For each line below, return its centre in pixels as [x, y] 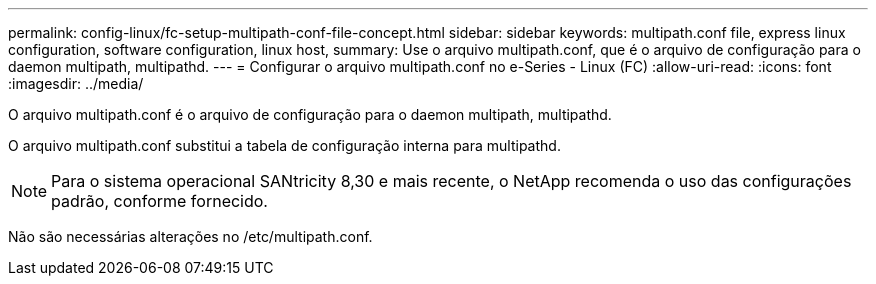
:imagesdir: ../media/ [76, 83]
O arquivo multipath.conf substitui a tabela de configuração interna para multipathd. [284, 145]
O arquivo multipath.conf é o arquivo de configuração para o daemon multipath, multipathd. [310, 114]
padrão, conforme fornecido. [159, 201]
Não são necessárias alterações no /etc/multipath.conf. [190, 236]
